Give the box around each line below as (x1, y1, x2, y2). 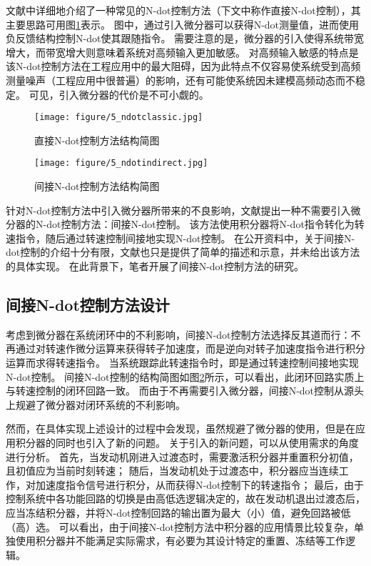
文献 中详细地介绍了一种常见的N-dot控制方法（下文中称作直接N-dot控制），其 (6, 3, 361, 17)
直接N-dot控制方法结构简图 (34, 132, 160, 147)
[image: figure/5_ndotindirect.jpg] (34, 158, 208, 169)
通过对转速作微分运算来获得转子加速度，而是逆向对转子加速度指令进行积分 (15, 341, 365, 356)
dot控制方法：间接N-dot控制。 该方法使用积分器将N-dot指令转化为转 (46, 217, 365, 232)
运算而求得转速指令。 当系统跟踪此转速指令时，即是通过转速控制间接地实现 (6, 355, 359, 370)
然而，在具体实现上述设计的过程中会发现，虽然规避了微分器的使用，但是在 (6, 421, 355, 436)
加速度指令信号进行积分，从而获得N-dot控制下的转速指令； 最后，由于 (35, 477, 365, 492)
